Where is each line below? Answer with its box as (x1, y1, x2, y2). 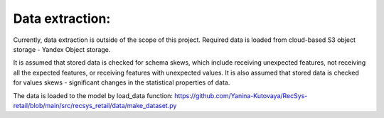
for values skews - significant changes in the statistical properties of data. (13, 78, 230, 87)
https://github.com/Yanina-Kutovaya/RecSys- (174, 91, 308, 100)
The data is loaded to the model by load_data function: (13, 91, 174, 100)
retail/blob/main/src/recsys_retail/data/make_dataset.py (13, 101, 177, 109)
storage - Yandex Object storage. (13, 45, 111, 53)
